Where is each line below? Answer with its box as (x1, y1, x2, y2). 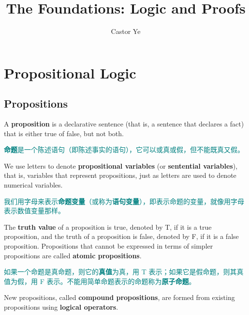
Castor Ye (111, 26, 141, 36)
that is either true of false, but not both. (4, 128, 124, 138)
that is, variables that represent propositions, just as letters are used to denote (4, 170, 236, 180)
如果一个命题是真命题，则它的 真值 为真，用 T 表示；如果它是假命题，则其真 (4, 267, 244, 277)
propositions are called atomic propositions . (4, 250, 142, 260)
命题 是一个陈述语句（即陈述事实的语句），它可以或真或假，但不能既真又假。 (4, 144, 244, 155)
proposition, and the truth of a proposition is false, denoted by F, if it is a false (4, 231, 239, 241)
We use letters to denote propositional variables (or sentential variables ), (4, 160, 238, 171)
